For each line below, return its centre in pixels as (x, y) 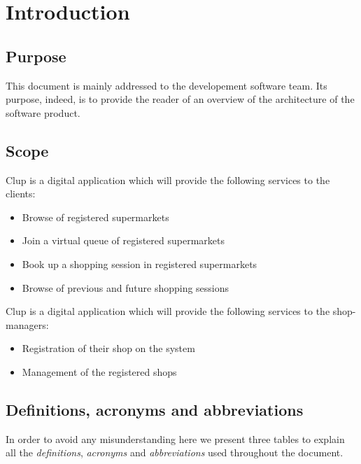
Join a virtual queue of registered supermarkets (123, 240)
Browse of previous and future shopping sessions (126, 287)
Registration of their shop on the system (108, 348)
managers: (27, 324)
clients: (21, 194)
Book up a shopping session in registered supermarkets (140, 263)
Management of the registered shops (99, 371)
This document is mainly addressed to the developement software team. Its (167, 85)
